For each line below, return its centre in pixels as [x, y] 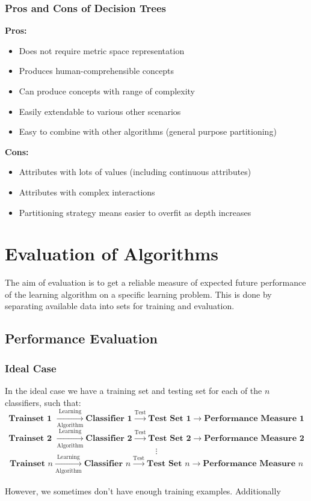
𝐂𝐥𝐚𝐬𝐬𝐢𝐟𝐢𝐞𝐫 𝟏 [109, 419]
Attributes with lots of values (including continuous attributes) [135, 172]
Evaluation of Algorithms [112, 254]
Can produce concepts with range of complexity [107, 91]
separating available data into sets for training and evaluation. [120, 306]
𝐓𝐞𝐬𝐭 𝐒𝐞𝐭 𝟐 [170, 439]
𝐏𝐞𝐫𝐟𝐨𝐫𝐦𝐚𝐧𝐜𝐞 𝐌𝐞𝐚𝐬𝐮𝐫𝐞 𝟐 [254, 439]
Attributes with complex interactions [87, 192]
